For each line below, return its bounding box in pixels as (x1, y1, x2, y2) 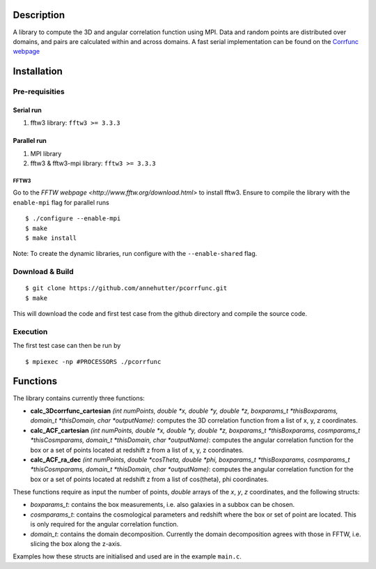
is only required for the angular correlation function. (30, 520, 179, 529)
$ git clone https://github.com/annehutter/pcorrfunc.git (25, 284, 228, 292)
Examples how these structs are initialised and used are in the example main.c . (13, 552, 242, 561)
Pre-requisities (13, 87, 65, 97)
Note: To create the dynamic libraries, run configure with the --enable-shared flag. (13, 250, 258, 258)
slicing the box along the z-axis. (30, 540, 122, 548)
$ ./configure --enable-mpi (25, 215, 121, 222)
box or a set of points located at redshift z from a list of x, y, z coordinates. (30, 446, 244, 454)
